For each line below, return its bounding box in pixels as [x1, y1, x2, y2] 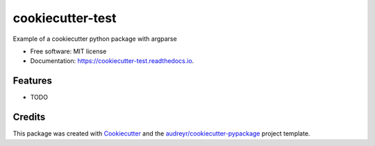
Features [12, 75, 52, 86]
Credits [12, 111, 46, 123]
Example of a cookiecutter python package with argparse [12, 35, 177, 43]
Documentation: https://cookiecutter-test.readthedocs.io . [30, 57, 194, 65]
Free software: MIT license [30, 47, 107, 55]
